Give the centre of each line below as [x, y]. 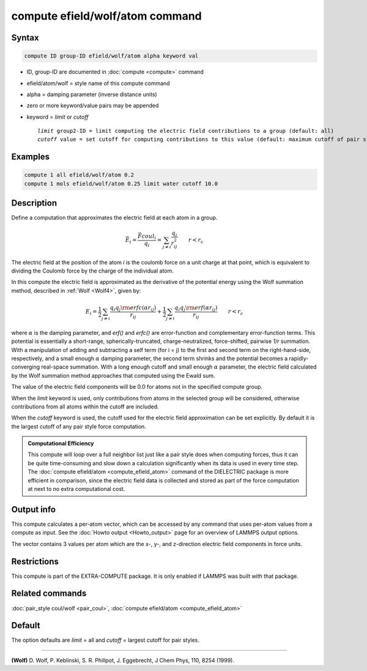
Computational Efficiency [61, 443]
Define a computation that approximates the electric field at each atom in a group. [114, 218]
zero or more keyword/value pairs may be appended [93, 106]
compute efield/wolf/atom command [106, 16]
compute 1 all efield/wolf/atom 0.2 [79, 175]
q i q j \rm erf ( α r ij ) [196, 308]
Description [34, 203]
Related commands [49, 594]
